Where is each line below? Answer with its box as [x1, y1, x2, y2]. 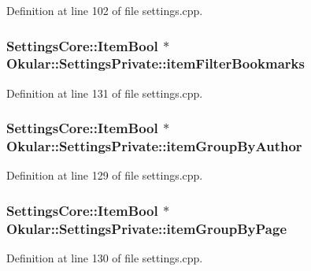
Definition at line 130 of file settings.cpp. [6, 250, 203, 266]
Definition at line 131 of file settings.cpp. [6, 84, 203, 101]
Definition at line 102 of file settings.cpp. [6, 2, 203, 18]
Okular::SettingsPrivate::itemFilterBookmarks [6, 54, 305, 73]
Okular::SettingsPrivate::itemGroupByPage [6, 218, 287, 238]
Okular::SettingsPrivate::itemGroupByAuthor [6, 136, 302, 156]
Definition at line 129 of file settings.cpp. [6, 167, 203, 184]
